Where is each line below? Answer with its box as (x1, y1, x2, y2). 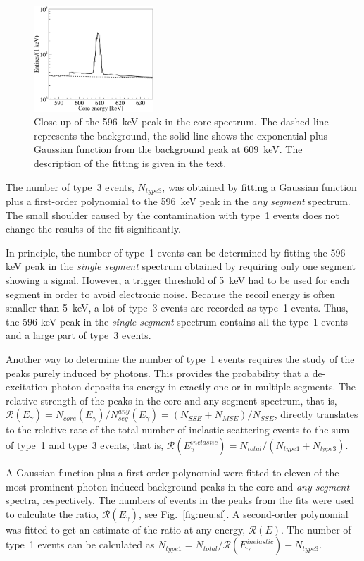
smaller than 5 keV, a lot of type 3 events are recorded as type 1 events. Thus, (6, 300, 349, 315)
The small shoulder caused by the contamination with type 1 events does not (6, 207, 340, 222)
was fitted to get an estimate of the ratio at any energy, (6, 522, 246, 536)
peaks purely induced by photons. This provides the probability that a (6, 365, 309, 380)
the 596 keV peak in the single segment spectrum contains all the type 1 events (6, 314, 349, 328)
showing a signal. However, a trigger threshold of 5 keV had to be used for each (6, 273, 350, 288)
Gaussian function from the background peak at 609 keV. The (34, 142, 303, 156)
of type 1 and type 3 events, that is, (6, 438, 164, 452)
